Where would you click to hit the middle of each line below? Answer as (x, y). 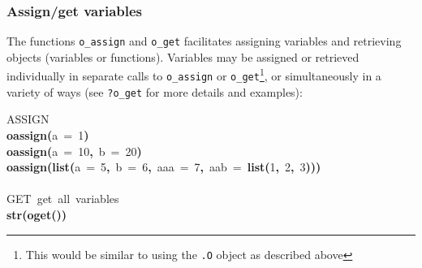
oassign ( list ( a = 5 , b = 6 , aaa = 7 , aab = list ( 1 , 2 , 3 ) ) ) (164, 167)
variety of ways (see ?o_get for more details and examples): (155, 91)
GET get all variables (63, 199)
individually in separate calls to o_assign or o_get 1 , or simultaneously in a (194, 75)
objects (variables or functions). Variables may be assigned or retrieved (183, 56)
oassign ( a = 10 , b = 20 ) (74, 151)
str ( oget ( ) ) (37, 214)
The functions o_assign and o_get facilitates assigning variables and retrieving (204, 41)
